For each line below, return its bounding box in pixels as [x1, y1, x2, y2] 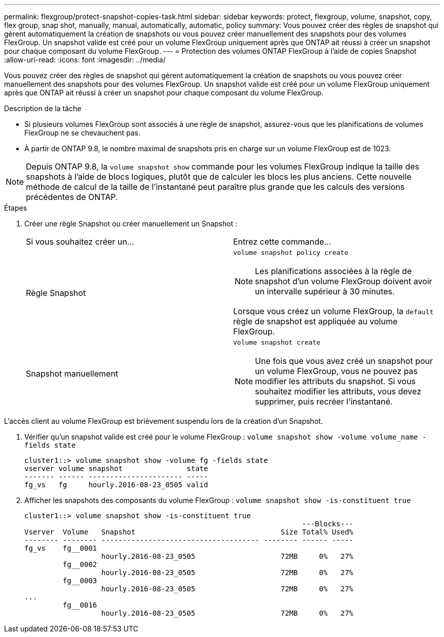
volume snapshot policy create [233, 249, 348, 256]
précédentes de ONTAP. [26, 192, 118, 202]
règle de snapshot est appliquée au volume [233, 316, 398, 326]
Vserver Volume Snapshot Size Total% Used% [24, 528, 354, 536]
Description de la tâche [4, 104, 82, 113]
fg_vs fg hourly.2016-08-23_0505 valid [24, 481, 208, 489]
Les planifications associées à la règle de [255, 266, 412, 276]
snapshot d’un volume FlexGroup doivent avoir [255, 276, 432, 286]
